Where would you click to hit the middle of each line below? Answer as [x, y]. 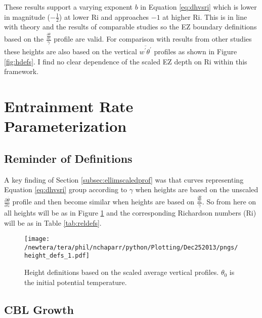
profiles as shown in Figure [195, 51]
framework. [21, 71]
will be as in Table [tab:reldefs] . [53, 222]
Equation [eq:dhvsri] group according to [66, 189]
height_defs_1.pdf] [57, 256]
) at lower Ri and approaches [104, 16]
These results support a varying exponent [68, 7]
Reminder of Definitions [68, 158]
